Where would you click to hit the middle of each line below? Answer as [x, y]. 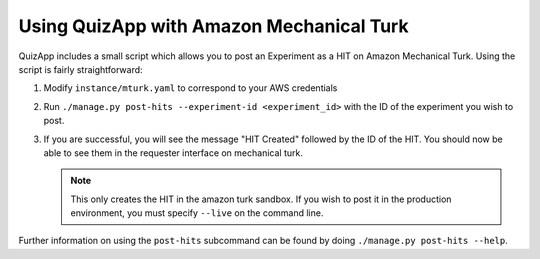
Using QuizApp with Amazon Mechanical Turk [213, 26]
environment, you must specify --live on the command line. [197, 213]
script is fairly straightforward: [81, 69]
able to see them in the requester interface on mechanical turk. [173, 152]
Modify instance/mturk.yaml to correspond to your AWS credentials [190, 88]
